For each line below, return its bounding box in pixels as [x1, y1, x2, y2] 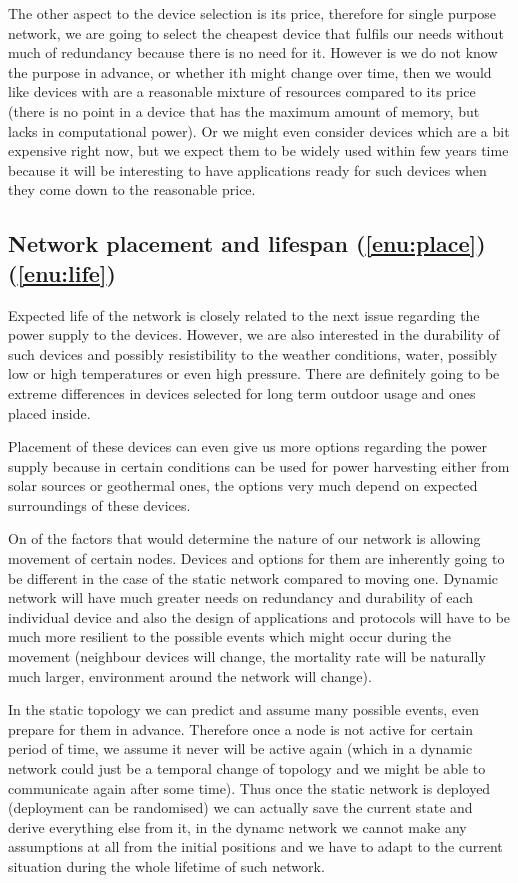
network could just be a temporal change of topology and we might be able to [8, 758, 486, 778]
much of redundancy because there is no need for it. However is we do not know [8, 42, 498, 63]
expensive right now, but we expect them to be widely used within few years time [8, 140, 509, 161]
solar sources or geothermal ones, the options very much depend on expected [8, 475, 478, 496]
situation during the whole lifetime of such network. [8, 855, 325, 876]
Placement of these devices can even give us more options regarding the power [8, 436, 487, 457]
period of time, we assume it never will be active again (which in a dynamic [8, 738, 473, 759]
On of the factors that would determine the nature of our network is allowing [8, 528, 481, 549]
